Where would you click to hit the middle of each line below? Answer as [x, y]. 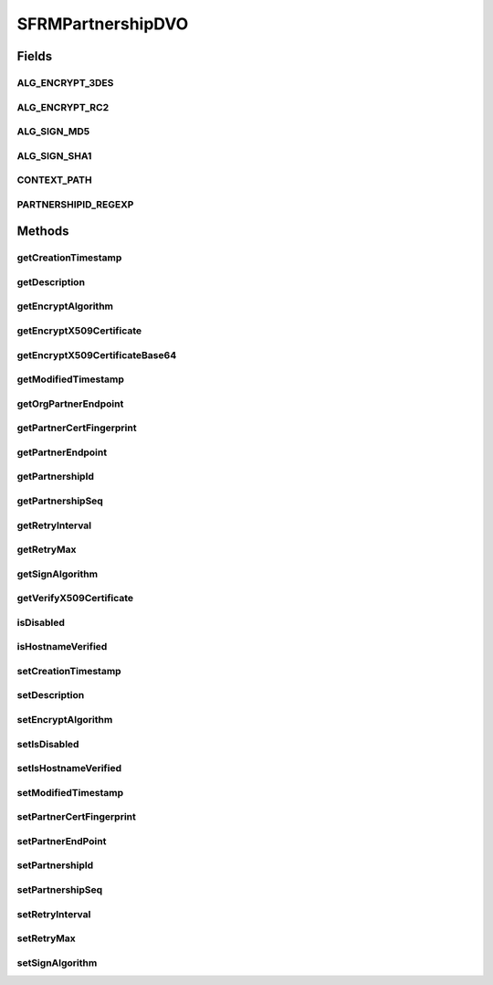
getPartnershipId [56, 477]
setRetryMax [47, 938]
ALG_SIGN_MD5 [53, 132]
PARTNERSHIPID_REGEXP [75, 204]
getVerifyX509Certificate [75, 598]
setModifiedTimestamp [70, 792]
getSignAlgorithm [58, 574]
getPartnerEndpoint [62, 452]
